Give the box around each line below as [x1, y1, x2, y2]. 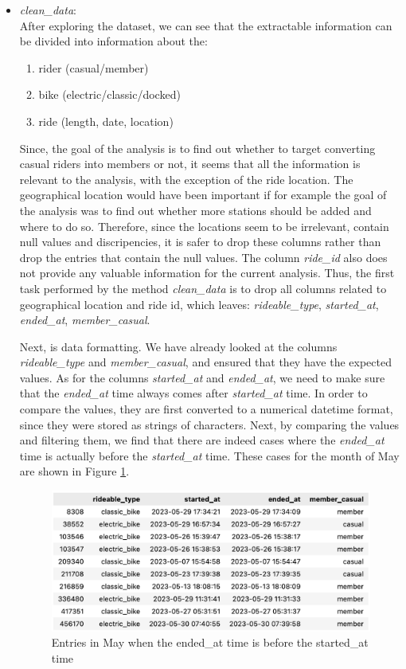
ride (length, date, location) [38, 112, 174, 129]
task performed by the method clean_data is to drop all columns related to [19, 280, 387, 296]
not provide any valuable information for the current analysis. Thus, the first [19, 264, 395, 281]
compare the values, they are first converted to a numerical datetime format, [19, 401, 393, 417]
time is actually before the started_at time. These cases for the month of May [19, 447, 400, 464]
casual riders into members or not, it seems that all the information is [19, 155, 361, 172]
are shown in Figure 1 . [19, 463, 130, 479]
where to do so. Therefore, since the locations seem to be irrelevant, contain [19, 217, 389, 234]
